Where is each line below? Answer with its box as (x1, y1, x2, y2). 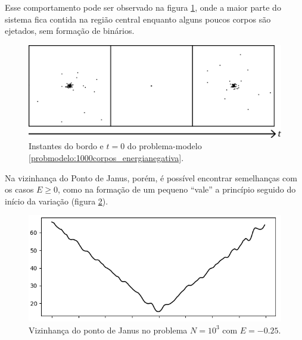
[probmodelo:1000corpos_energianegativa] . (29, 152, 184, 164)
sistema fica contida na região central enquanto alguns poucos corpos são (5, 12, 271, 25)
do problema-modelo (127, 140, 202, 152)
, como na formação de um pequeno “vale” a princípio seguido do (58, 183, 296, 196)
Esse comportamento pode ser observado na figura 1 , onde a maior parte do (5, 1, 281, 13)
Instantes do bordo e (29, 140, 104, 152)
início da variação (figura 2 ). (5, 194, 108, 207)
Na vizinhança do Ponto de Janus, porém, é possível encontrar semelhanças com (5, 171, 297, 184)
